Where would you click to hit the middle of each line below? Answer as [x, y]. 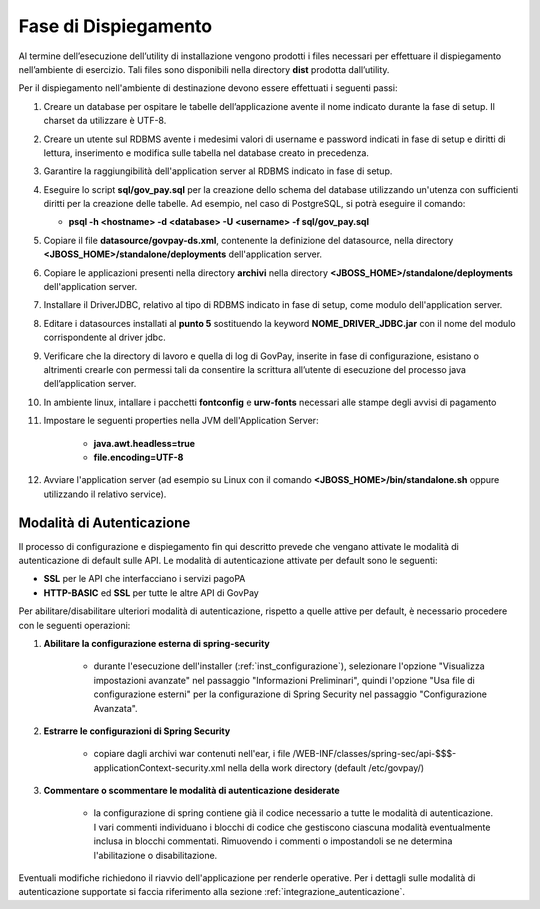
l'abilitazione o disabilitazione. [155, 855]
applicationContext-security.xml [159, 767]
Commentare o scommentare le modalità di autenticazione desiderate [191, 791]
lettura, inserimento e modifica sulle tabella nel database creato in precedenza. [206, 152]
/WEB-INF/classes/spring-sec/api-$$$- [374, 754]
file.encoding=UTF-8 [138, 457]
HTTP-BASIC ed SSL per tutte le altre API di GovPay [151, 592]
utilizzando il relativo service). [105, 494]
